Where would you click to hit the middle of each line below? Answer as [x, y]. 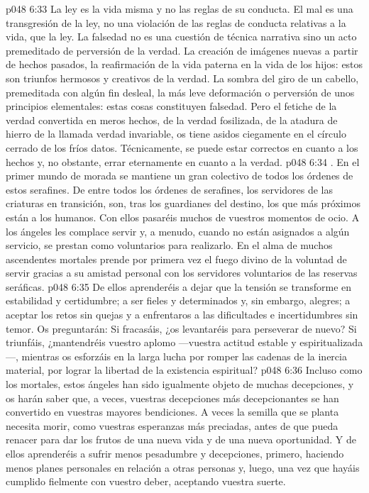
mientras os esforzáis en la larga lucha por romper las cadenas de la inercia [184, 356]
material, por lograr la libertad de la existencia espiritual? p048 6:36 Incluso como [184, 370]
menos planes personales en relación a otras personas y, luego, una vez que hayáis [183, 467]
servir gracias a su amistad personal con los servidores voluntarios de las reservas [182, 273]
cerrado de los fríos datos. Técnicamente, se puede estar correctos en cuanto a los [182, 147]
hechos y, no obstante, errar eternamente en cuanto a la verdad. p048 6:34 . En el [183, 161]
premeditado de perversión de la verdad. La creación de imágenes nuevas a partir [182, 50]
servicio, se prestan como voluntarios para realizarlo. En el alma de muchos [169, 245]
